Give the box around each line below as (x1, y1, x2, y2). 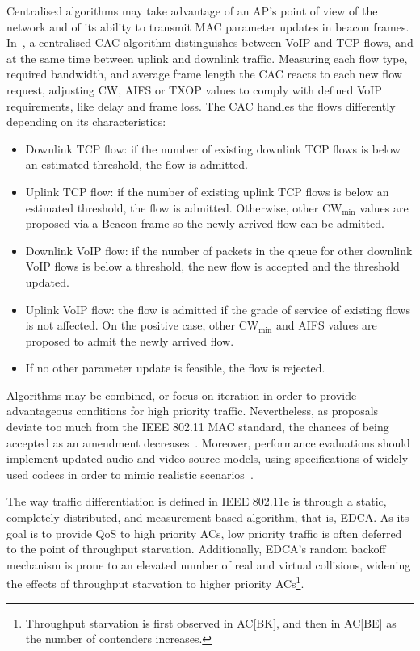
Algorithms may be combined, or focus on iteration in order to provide (6, 386, 357, 403)
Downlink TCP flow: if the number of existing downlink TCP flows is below (25, 140, 401, 157)
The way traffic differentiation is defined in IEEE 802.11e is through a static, (6, 493, 387, 510)
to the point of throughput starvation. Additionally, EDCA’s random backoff (6, 540, 386, 557)
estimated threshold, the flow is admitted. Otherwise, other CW (25, 199, 342, 216)
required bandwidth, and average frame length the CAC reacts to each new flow (6, 65, 402, 82)
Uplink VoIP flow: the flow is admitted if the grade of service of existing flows (25, 300, 410, 317)
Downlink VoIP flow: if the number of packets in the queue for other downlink (25, 241, 413, 258)
